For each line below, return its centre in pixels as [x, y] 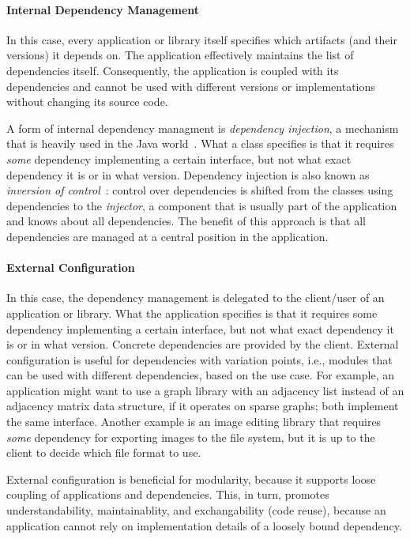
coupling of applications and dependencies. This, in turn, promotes [168, 494]
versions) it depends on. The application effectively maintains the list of [180, 55]
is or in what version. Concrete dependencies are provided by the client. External [203, 344]
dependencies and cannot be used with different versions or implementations [191, 86]
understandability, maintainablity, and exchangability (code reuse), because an [196, 510]
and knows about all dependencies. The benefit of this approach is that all [186, 221]
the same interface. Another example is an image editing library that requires [194, 422]
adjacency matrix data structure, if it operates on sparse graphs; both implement [203, 406]
